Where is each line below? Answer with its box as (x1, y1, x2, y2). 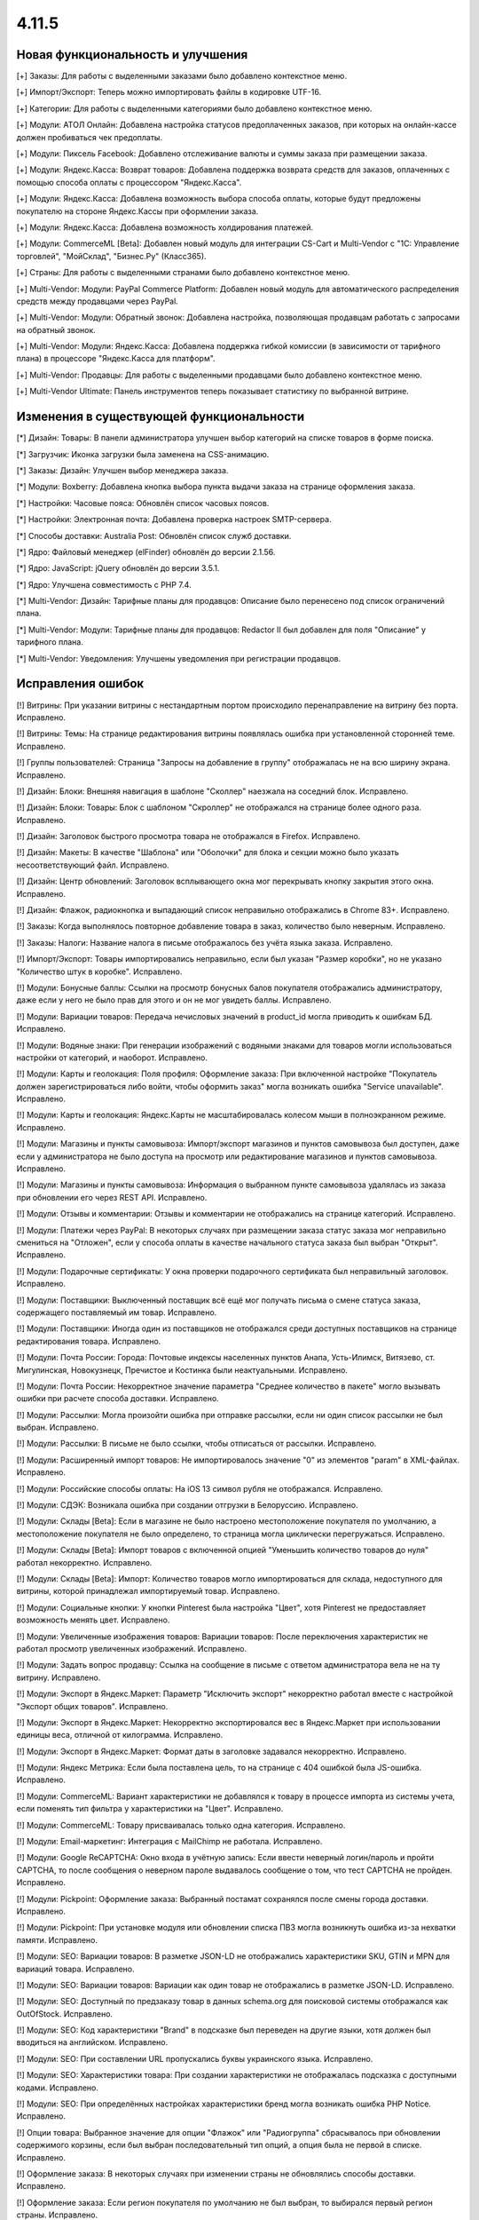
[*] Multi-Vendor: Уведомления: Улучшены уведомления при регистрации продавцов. (16, 653, 342, 663)
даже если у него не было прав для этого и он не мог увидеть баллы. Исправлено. (16, 995, 332, 1005)
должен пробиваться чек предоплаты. (16, 131, 163, 142)
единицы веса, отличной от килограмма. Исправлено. (16, 1730, 224, 1740)
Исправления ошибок (16, 676, 145, 692)
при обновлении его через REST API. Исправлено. (16, 1192, 208, 1202)
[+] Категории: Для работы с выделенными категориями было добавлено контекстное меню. (16, 103, 373, 114)
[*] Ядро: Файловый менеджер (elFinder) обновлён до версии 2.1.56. (16, 546, 276, 557)
